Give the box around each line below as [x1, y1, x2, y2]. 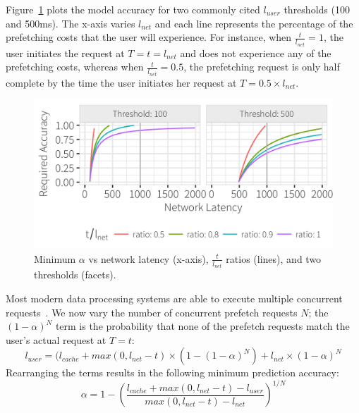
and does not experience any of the [180, 45, 331, 60]
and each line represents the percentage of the [154, 16, 353, 30]
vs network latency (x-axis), [88, 251, 209, 266]
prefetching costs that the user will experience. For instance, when [6, 30, 292, 44]
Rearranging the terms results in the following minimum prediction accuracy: [6, 365, 339, 380]
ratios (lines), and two [226, 251, 322, 266]
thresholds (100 [284, 2, 350, 16]
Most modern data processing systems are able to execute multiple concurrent [6, 290, 343, 305]
